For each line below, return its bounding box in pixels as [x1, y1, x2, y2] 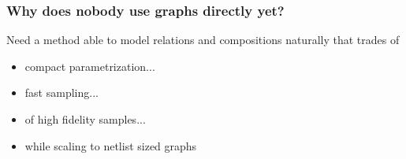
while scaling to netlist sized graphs [24, 137, 197, 153]
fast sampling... [24, 84, 99, 101]
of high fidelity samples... [24, 111, 146, 127]
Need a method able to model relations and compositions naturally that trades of [6, 31, 400, 48]
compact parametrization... [24, 57, 155, 74]
